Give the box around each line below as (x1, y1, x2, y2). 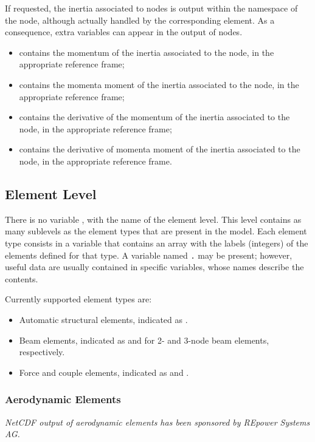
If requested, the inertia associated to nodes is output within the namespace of (5, 2, 298, 14)
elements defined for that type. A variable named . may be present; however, (5, 248, 292, 261)
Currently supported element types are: (5, 293, 152, 305)
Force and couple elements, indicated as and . (19, 365, 189, 378)
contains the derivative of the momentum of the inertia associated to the (19, 110, 290, 123)
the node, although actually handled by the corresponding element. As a (5, 13, 275, 26)
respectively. (19, 345, 65, 358)
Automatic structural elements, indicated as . (19, 313, 188, 325)
